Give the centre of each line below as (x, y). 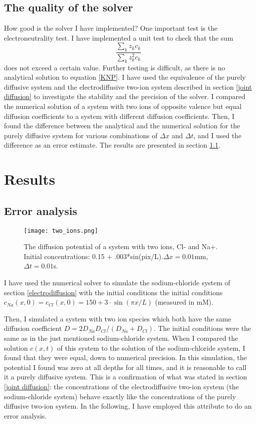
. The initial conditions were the (202, 328)
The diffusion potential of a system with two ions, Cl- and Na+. (121, 246)
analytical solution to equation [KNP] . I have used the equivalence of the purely (125, 77)
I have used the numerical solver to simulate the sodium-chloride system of (117, 283)
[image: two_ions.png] (61, 231)
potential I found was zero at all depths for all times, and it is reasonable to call (125, 367)
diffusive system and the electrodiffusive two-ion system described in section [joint (128, 86)
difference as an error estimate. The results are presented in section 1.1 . (112, 145)
